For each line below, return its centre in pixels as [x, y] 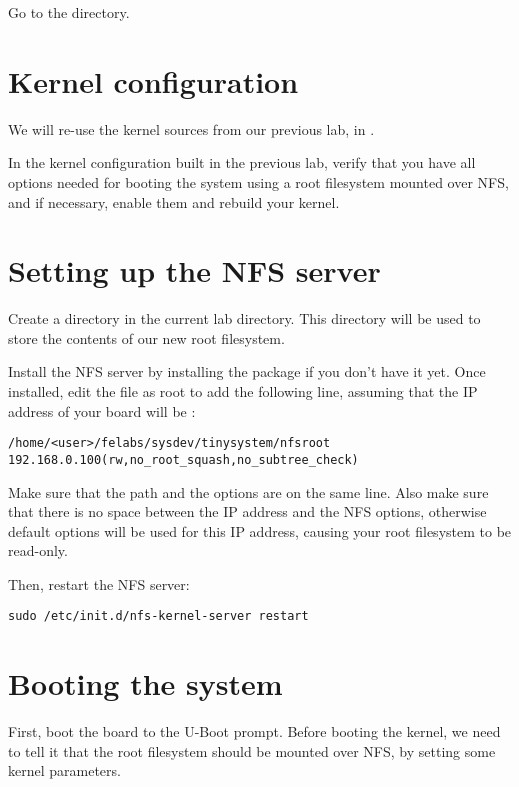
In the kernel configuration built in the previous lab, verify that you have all [242, 162]
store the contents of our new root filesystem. [146, 337]
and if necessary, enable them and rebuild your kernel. [174, 201]
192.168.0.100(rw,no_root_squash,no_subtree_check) [183, 459]
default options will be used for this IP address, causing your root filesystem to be [260, 530]
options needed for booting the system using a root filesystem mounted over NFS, [258, 181]
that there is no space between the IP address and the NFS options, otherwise [247, 511]
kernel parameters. [64, 770]
